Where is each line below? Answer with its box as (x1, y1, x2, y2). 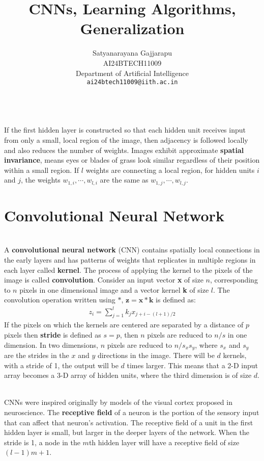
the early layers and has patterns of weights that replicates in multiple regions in (4, 254, 256, 265)
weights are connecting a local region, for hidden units (85, 164, 255, 175)
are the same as (100, 174, 149, 185)
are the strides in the (4, 350, 69, 361)
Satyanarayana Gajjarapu (92, 47, 172, 58)
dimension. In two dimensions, (4, 339, 98, 350)
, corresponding (210, 274, 258, 285)
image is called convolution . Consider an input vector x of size (4, 274, 203, 285)
